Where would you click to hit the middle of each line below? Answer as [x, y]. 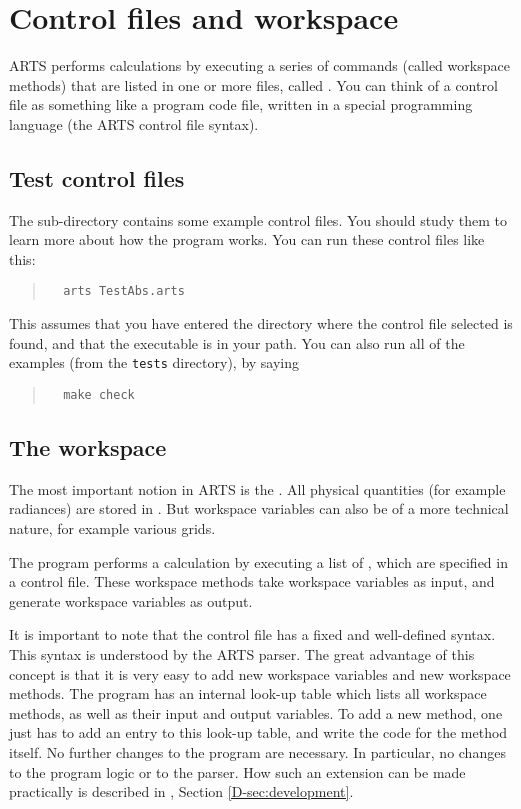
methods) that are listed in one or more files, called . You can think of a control [253, 84]
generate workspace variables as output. [131, 600]
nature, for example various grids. [112, 528]
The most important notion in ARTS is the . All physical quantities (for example [257, 488]
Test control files [97, 177]
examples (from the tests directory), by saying [154, 362]
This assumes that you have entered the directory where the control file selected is [261, 323]
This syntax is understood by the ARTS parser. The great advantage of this [242, 654]
